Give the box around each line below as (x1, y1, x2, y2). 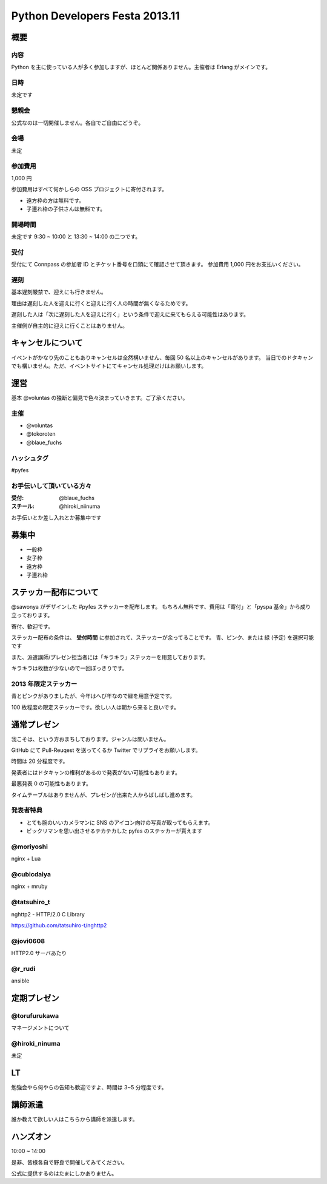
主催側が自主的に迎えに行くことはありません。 (11, 322, 128, 329)
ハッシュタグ (11, 454, 49, 462)
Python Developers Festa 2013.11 (11, 9, 180, 22)
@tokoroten (26, 430, 56, 438)
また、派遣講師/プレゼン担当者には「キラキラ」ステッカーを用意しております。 (11, 653, 209, 661)
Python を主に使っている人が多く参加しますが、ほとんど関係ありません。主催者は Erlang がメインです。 (11, 64, 271, 71)
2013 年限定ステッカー (11, 680, 78, 688)
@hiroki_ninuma (11, 1040, 61, 1048)
